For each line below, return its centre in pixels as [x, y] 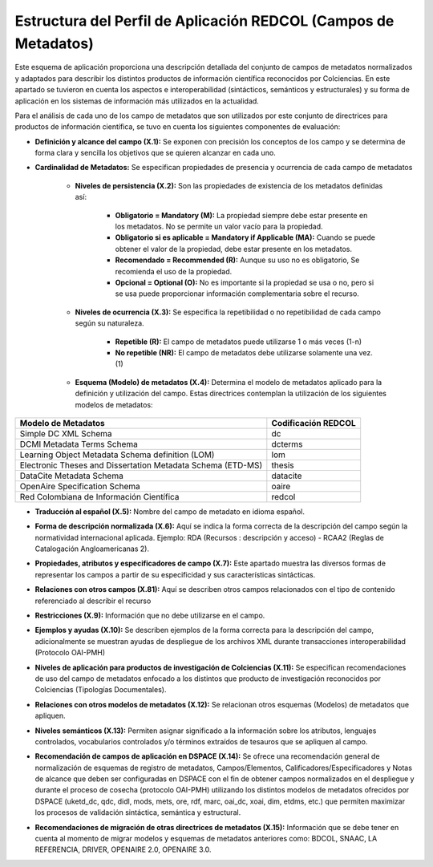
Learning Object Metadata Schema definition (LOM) [117, 455]
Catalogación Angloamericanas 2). [92, 549]
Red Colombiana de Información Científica [99, 496]
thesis [283, 465]
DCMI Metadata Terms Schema [79, 444]
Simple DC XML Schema [66, 433]
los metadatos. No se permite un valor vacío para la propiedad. [219, 227]
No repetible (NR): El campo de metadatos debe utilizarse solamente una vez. [244, 352]
